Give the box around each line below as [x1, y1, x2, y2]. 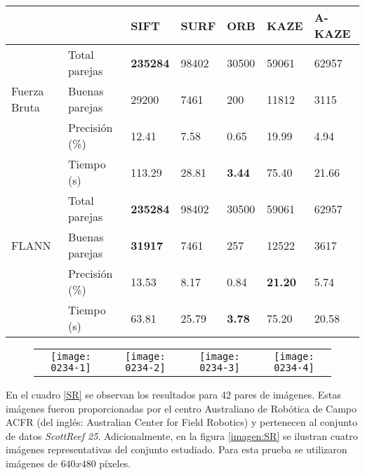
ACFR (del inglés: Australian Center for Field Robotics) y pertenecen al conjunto [6, 415, 357, 429]
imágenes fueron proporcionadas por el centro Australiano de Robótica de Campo [6, 401, 357, 415]
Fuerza [11, 83, 44, 99]
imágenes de [6, 455, 58, 470]
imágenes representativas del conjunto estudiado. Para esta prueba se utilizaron [6, 442, 347, 457]
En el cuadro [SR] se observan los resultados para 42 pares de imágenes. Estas [6, 387, 341, 401]
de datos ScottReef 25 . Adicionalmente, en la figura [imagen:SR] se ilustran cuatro [6, 428, 358, 443]
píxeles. [99, 455, 131, 470]
